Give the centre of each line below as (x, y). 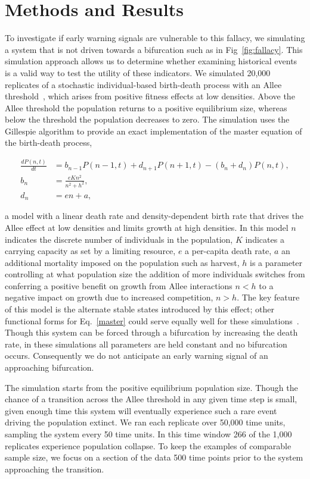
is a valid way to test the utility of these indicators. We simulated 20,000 (138, 72)
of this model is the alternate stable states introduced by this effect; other (140, 309)
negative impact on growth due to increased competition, (109, 297)
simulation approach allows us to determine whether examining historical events (151, 61)
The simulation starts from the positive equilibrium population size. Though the (151, 387)
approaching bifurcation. (49, 367)
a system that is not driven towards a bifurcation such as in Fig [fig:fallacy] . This (154, 49)
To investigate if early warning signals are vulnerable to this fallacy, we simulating (155, 38)
